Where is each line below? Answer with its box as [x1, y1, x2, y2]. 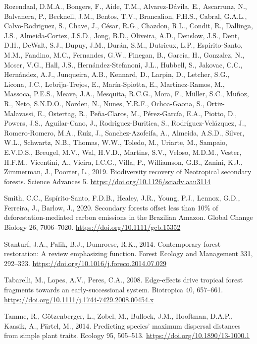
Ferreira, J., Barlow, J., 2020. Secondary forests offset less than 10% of [4, 202, 218, 212]
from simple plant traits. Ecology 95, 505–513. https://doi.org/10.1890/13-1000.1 [4, 330, 250, 341]
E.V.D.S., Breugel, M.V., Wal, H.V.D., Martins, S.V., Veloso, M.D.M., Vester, [4, 146, 242, 157]
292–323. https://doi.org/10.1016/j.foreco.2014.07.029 [4, 258, 167, 268]
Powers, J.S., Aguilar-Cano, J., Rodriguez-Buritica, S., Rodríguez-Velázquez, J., [4, 118, 246, 128]
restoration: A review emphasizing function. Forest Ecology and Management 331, [4, 248, 253, 259]
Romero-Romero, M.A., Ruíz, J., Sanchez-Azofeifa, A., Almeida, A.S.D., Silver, [4, 127, 245, 138]
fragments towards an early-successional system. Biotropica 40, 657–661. [4, 284, 223, 295]
